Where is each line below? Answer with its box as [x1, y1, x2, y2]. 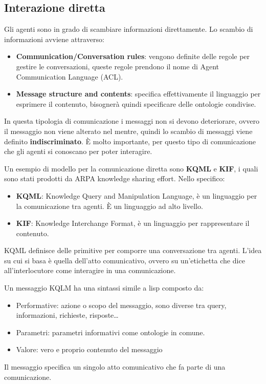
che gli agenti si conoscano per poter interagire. [4, 146, 152, 157]
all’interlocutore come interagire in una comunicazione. [4, 265, 176, 276]
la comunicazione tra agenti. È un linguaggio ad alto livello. [16, 200, 203, 211]
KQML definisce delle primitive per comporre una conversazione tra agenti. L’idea [4, 245, 262, 256]
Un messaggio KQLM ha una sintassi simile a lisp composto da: [4, 282, 204, 293]
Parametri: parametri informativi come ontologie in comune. [16, 327, 205, 337]
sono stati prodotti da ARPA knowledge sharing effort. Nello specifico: [4, 173, 225, 184]
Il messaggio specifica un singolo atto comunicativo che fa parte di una [4, 361, 226, 372]
